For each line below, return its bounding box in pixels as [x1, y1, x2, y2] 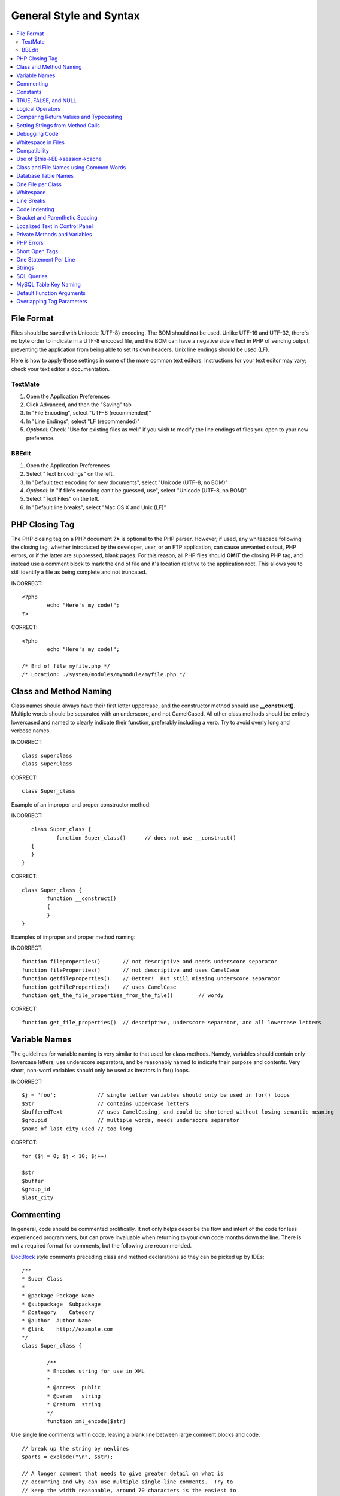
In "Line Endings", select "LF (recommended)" [26, 418, 140, 425]
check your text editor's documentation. [11, 365, 110, 372]
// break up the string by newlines [22, 1445, 129, 1452]
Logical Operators [16, 105, 61, 112]
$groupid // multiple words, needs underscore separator [22, 1117, 239, 1124]
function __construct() [47, 895, 117, 902]
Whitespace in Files [16, 138, 65, 146]
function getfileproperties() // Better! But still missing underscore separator [22, 975, 281, 982]
